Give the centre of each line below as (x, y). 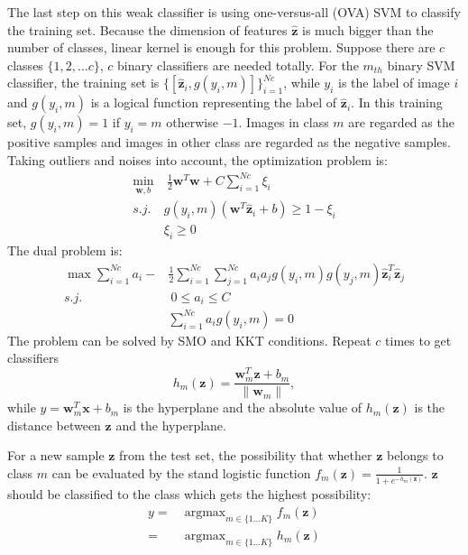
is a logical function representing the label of (214, 102)
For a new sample (56, 455)
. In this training (397, 102)
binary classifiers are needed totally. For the (238, 65)
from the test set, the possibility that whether (246, 455)
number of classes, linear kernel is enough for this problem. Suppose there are (221, 47)
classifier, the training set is (83, 83)
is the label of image (394, 83)
